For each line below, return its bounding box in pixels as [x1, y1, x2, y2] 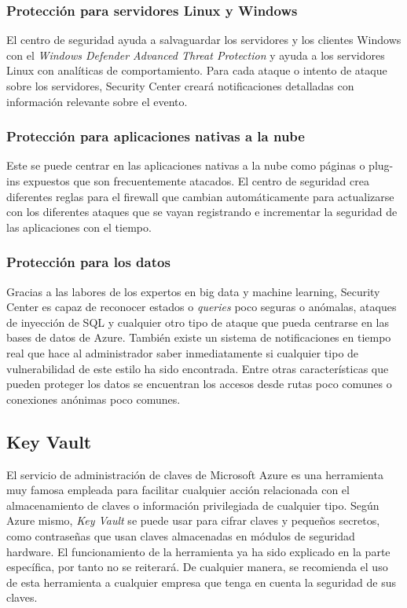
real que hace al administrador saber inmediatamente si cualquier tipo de [6, 344, 359, 361]
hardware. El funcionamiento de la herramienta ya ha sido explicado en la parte [6, 543, 390, 559]
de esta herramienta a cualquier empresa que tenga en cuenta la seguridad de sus [6, 573, 396, 590]
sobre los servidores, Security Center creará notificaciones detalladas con [6, 78, 354, 93]
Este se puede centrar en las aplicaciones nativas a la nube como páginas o [6, 157, 365, 174]
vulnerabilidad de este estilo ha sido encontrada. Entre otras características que [6, 360, 389, 376]
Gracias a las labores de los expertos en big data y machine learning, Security [6, 283, 380, 299]
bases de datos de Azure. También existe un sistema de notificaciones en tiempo [6, 329, 391, 346]
